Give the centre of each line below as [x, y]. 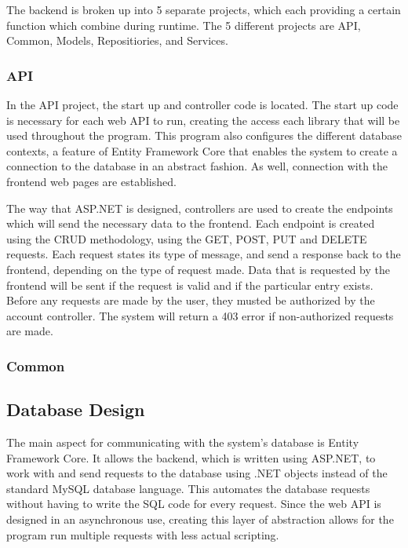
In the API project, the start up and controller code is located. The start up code [202, 104]
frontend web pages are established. [91, 181]
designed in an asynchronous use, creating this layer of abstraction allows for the [200, 519]
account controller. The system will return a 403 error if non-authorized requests [200, 315]
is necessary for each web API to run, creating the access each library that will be [203, 120]
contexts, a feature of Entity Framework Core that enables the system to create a [202, 150]
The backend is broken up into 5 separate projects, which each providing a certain [204, 9]
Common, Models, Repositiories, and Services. [117, 40]
